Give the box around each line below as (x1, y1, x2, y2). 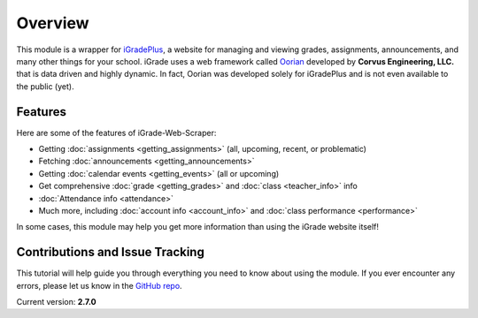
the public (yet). (16, 80, 74, 92)
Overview (16, 13, 89, 33)
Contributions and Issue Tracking (16, 245, 205, 260)
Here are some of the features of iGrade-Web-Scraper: (16, 127, 217, 138)
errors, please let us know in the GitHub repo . (16, 280, 182, 291)
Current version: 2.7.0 (16, 297, 96, 307)
